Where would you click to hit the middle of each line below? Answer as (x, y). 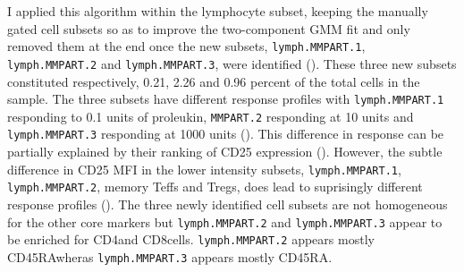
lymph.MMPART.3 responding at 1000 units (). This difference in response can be (226, 134)
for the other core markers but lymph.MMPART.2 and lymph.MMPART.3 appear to (225, 221)
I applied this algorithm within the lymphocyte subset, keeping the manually (218, 11)
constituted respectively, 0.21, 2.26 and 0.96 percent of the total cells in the (214, 81)
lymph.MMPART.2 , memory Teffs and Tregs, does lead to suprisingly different (215, 187)
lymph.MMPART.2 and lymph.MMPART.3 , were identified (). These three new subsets (232, 63)
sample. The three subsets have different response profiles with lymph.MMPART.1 (226, 99)
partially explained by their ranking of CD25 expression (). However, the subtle (225, 152)
